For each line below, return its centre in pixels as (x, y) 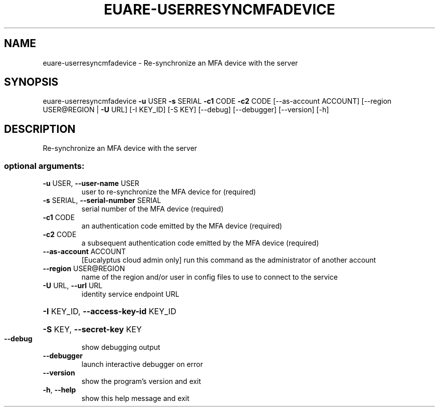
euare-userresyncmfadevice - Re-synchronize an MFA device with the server (170, 63)
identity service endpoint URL (130, 294)
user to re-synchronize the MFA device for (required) (169, 192)
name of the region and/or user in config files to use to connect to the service (209, 277)
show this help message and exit (135, 398)
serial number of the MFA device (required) (153, 209)
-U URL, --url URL (73, 286)
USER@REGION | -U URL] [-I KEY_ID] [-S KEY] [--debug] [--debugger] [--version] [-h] (186, 110)
